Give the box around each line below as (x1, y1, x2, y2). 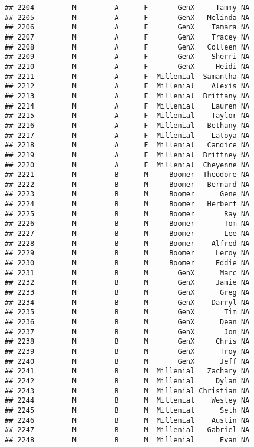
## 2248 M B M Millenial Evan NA (5, 435, 250, 444)
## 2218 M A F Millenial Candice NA (5, 141, 250, 150)
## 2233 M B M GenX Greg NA (5, 288, 250, 297)
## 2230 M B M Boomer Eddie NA (5, 259, 250, 268)
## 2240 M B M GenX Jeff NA (5, 357, 250, 366)
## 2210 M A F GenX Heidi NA (5, 62, 250, 71)
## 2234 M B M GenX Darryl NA (5, 298, 250, 307)
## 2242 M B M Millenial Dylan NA (5, 376, 250, 385)
